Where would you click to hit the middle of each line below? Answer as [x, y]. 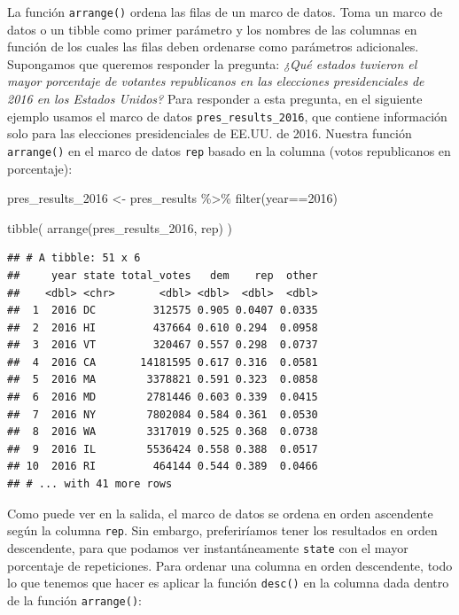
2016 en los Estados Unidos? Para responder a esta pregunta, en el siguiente [215, 99]
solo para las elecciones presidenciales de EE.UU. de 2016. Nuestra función [210, 133]
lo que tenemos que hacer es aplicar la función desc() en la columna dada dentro [228, 583]
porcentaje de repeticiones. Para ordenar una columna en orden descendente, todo [230, 565]
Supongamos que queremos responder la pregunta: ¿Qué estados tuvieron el [212, 63]
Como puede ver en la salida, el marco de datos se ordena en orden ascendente [220, 513]
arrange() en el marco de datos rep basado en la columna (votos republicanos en [229, 150]
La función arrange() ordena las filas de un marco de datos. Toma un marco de [225, 12]
